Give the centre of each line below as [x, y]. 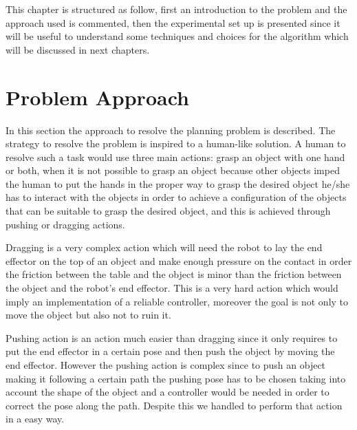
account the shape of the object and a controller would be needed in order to [167, 392]
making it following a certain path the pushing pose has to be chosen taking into [176, 378]
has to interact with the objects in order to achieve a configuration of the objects [176, 197]
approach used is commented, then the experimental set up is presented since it [173, 22]
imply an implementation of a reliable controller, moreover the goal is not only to [177, 301]
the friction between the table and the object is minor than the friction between [174, 274]
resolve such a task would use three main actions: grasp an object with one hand [175, 157]
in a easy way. [35, 419]
